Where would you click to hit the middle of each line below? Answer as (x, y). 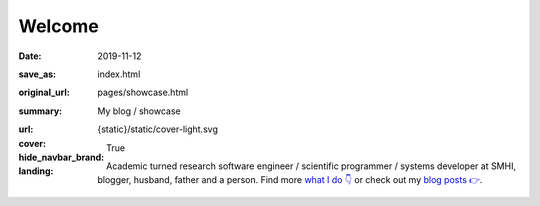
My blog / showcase (139, 111)
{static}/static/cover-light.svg (158, 129)
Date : (30, 56)
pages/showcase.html (143, 92)
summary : (40, 111)
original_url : (44, 92)
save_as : (37, 74)
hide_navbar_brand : (61, 157)
